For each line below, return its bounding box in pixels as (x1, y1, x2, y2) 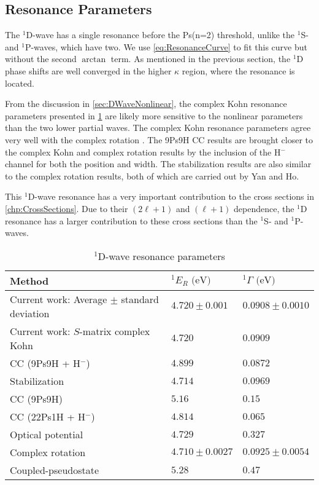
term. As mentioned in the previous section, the (110, 52, 291, 65)
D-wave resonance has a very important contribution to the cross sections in (28, 190, 314, 203)
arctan (82, 55, 106, 65)
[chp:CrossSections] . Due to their (5, 202, 128, 215)
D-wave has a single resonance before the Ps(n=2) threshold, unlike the (26, 28, 295, 41)
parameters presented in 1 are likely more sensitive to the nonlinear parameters (5, 109, 303, 122)
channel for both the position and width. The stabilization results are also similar (5, 157, 312, 170)
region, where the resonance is (182, 64, 295, 77)
